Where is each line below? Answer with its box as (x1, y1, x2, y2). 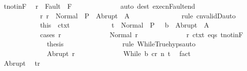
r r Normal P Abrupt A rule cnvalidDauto (40, 10, 236, 20)
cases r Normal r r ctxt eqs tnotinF (40, 29, 243, 39)
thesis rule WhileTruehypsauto (47, 39, 196, 49)
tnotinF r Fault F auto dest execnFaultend (3, 1, 196, 11)
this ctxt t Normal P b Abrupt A (40, 20, 209, 30)
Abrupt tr (3, 57, 40, 68)
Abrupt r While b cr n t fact (47, 48, 191, 58)
